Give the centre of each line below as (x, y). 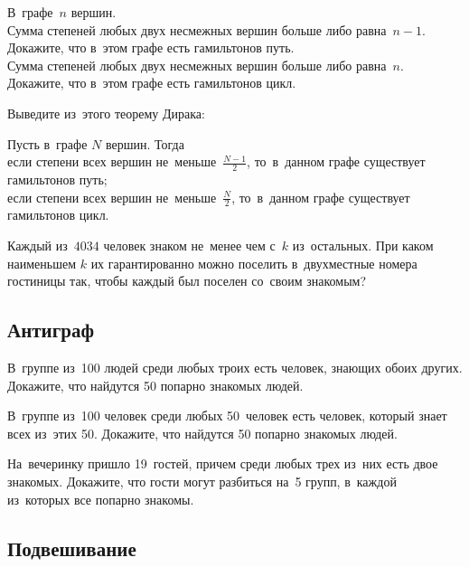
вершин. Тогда (145, 143)
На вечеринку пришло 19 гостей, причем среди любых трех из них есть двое (223, 463)
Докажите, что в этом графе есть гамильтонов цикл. (152, 83)
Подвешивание (72, 548)
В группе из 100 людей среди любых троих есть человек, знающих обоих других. (235, 367)
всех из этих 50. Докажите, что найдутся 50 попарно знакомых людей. (202, 433)
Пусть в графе (47, 143)
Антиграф (51, 330)
